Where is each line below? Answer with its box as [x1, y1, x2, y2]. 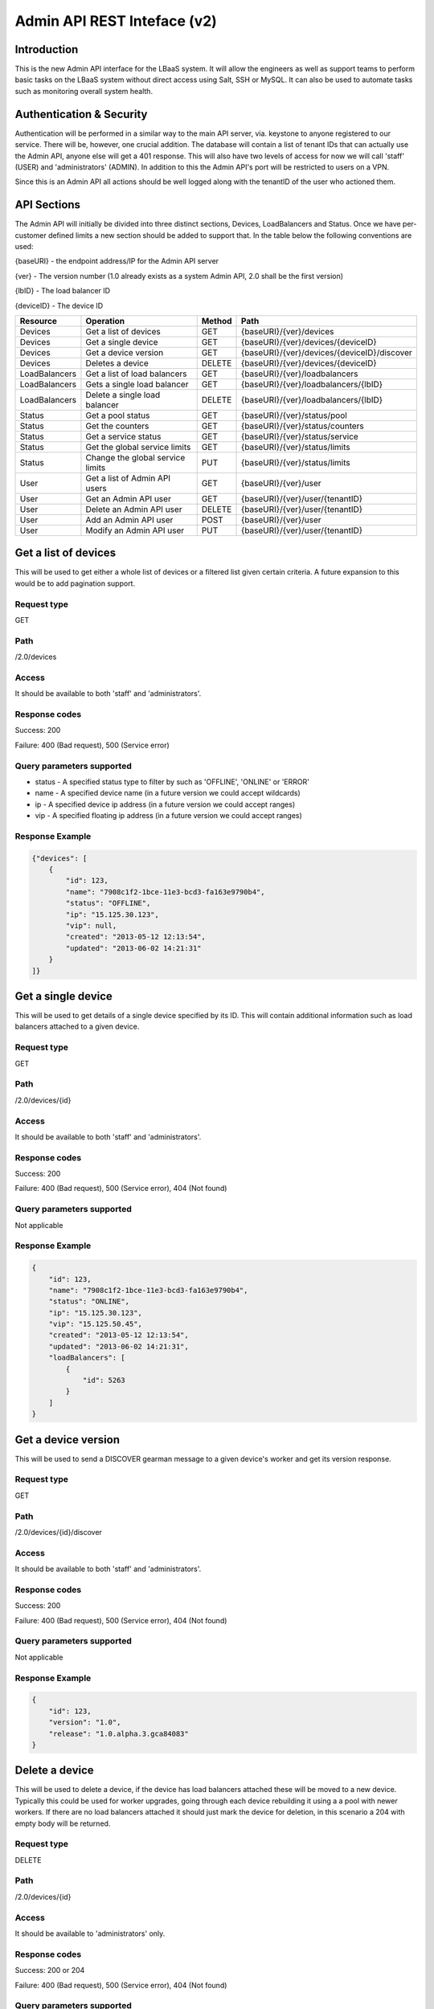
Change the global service [85, 452, 186, 463]
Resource [19, 315, 58, 326]
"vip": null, [65, 921, 117, 931]
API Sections [14, 198, 80, 212]
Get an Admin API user [85, 493, 172, 504]
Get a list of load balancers [85, 368, 188, 379]
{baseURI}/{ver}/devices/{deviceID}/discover [241, 346, 413, 358]
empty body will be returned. [14, 1819, 111, 1828]
